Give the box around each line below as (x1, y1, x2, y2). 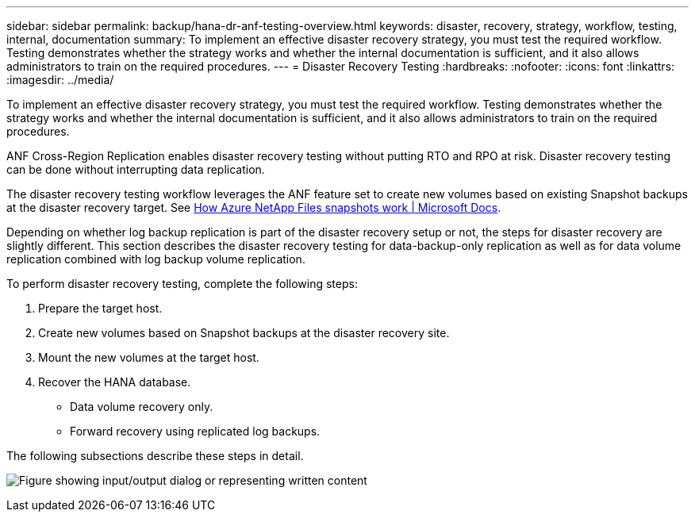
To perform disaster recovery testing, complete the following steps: (6, 277, 358, 290)
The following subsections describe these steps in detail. (6, 449, 304, 462)
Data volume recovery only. (70, 400, 213, 413)
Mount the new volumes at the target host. (38, 351, 259, 364)
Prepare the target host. (38, 301, 163, 315)
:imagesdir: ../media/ (6, 73, 114, 86)
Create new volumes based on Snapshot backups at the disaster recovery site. (38, 326, 450, 340)
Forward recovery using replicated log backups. (70, 424, 321, 438)
